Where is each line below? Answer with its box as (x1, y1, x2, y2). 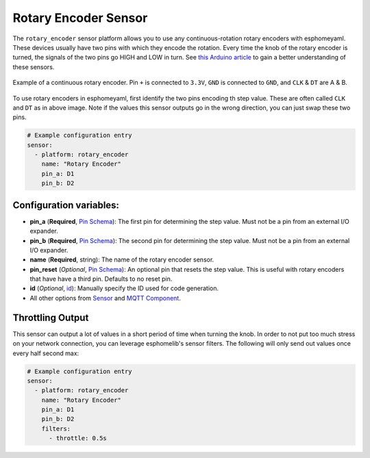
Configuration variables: (12, 199, 120, 211)
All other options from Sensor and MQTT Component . (29, 294, 181, 302)
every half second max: (12, 349, 79, 357)
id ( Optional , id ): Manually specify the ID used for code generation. (29, 284, 219, 292)
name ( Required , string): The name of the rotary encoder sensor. (29, 255, 214, 264)
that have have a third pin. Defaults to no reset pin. (29, 275, 173, 283)
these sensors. (12, 62, 55, 71)
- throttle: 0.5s (49, 435, 108, 442)
